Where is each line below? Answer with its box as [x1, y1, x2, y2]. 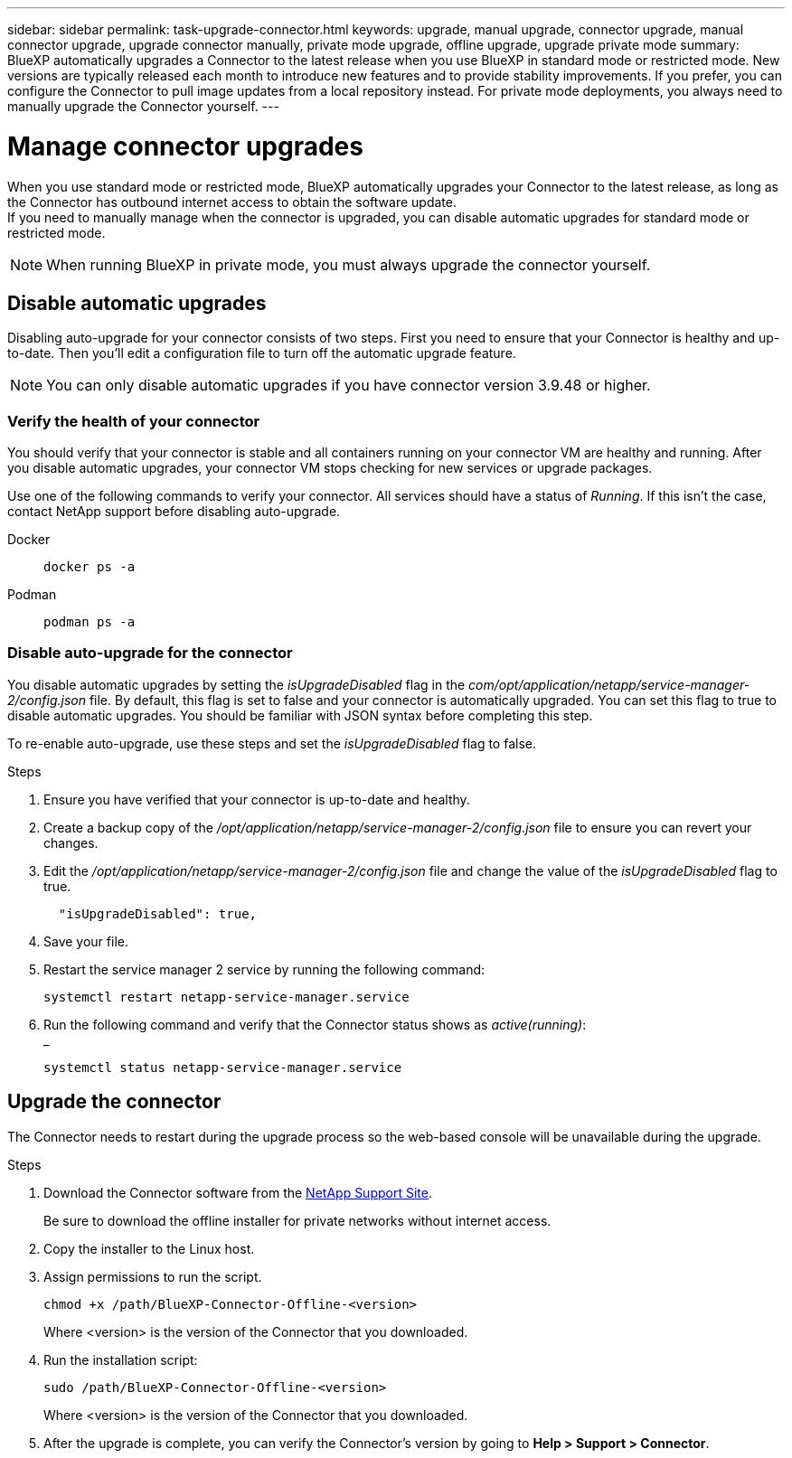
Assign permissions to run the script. [43, 1268, 262, 1284]
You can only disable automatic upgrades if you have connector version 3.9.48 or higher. [46, 376, 651, 395]
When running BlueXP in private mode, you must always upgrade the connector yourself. [46, 255, 651, 274]
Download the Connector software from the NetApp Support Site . [43, 1184, 432, 1200]
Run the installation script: [43, 1351, 198, 1368]
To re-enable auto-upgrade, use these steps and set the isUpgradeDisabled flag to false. [7, 735, 537, 751]
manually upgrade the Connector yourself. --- [7, 99, 279, 114]
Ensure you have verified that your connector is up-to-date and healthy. [43, 791, 470, 807]
